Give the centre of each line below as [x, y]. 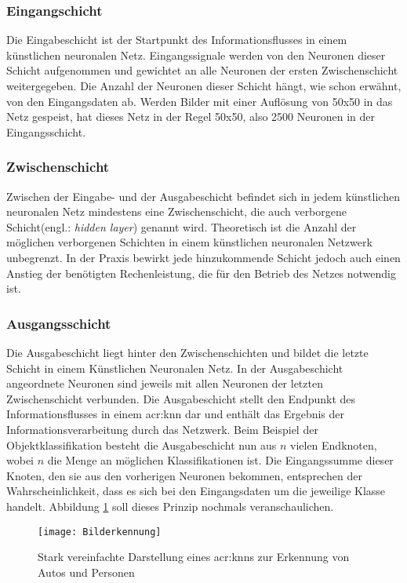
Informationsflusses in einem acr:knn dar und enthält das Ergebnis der [176, 414]
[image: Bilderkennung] [100, 532]
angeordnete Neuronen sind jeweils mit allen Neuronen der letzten [165, 383]
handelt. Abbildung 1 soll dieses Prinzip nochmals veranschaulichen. [170, 506]
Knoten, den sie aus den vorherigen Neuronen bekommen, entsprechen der [184, 475]
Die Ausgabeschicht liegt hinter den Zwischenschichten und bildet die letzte [187, 352]
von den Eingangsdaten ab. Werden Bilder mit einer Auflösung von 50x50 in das [200, 101]
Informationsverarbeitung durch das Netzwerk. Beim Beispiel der [162, 429]
